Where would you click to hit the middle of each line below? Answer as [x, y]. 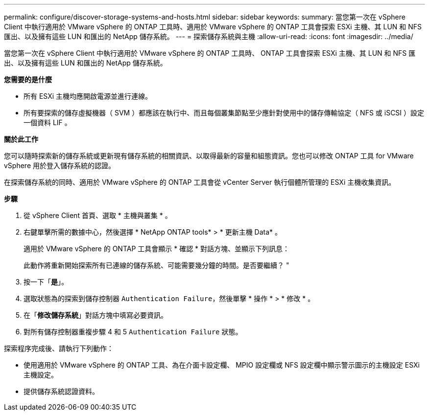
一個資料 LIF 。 [48, 122]
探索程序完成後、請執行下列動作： [59, 348]
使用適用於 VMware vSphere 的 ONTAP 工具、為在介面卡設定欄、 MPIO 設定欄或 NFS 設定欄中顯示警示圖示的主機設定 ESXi [222, 365]
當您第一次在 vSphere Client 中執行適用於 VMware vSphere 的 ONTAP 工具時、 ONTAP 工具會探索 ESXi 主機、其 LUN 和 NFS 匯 [210, 53]
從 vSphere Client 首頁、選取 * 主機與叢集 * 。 [98, 215]
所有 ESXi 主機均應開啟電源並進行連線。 [88, 96]
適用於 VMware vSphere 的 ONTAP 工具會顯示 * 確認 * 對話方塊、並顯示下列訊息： [157, 249]
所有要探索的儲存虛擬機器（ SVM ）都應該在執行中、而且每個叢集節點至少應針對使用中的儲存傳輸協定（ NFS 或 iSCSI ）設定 [224, 113]
